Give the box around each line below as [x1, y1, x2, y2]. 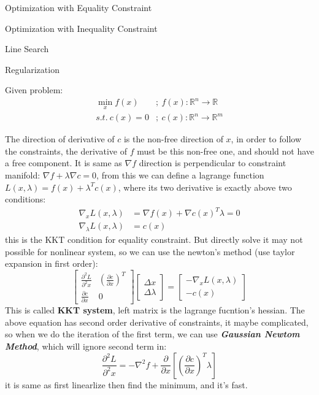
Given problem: [5, 83, 63, 96]
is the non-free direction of [123, 132, 223, 145]
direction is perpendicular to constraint [139, 156, 286, 169]
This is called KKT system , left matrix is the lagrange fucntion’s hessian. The [5, 304, 305, 316]
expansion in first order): [5, 257, 98, 270]
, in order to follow [231, 132, 302, 145]
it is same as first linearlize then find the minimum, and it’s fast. [5, 378, 248, 391]
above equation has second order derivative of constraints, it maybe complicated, [5, 315, 309, 328]
